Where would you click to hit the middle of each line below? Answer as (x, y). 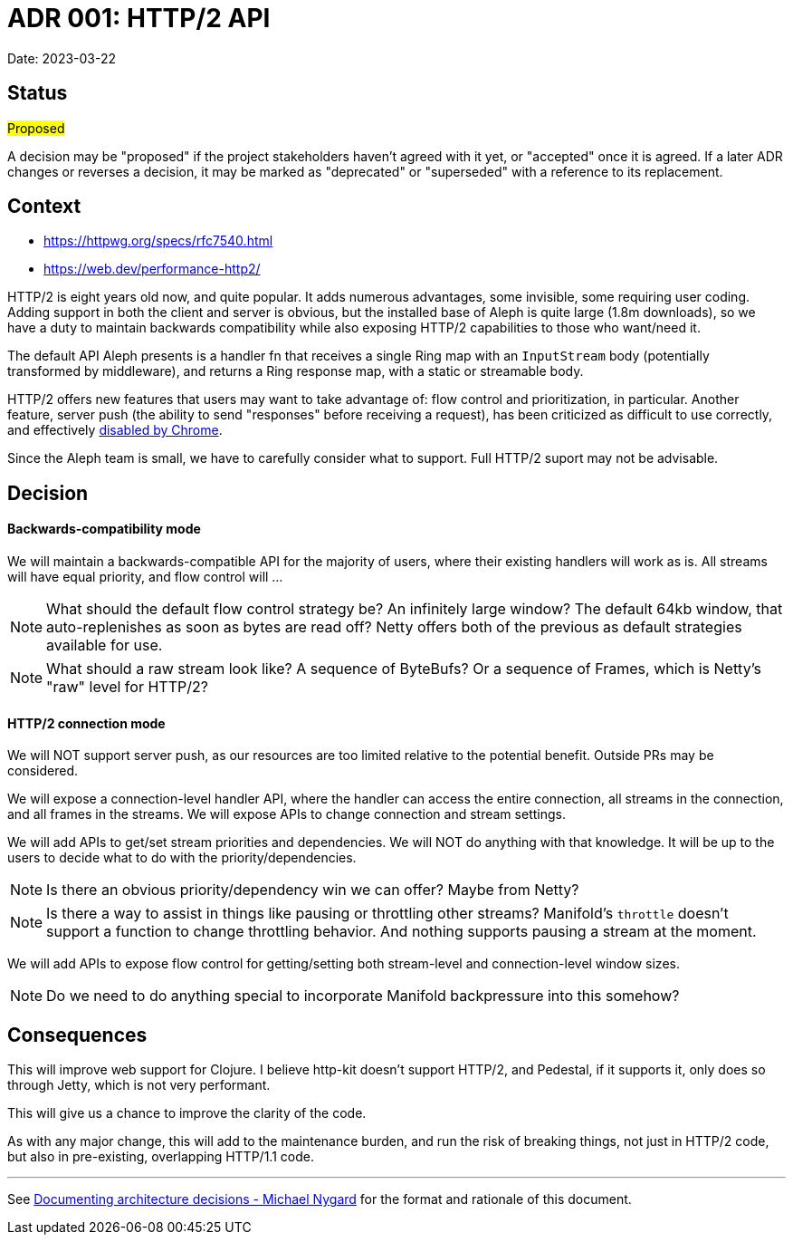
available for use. (105, 645)
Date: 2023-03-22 (62, 58)
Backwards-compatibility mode (104, 529)
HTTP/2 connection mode (86, 723)
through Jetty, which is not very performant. (139, 1085)
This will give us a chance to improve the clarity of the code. (187, 1113)
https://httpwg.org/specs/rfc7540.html (158, 241)
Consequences (77, 1035)
